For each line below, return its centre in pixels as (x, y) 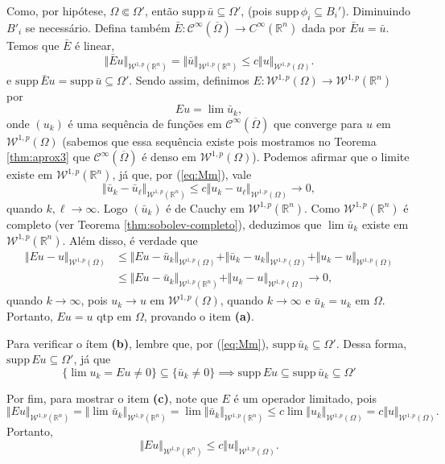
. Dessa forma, (371, 343)
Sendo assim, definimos (192, 80)
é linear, (95, 45)
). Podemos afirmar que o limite (331, 157)
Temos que (33, 45)
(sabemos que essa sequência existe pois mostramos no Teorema (219, 141)
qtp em (114, 315)
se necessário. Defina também (98, 27)
